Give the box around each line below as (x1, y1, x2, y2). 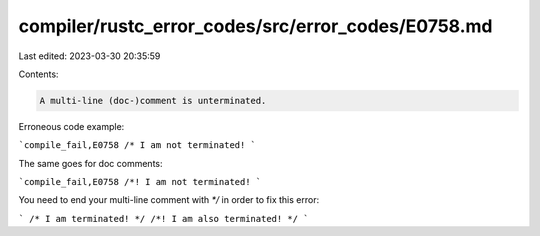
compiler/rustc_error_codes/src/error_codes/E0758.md (18, 15, 493, 37)
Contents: (18, 68, 59, 80)
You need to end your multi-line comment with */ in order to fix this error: (18, 194, 320, 206)
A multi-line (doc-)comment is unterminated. (39, 95, 267, 106)
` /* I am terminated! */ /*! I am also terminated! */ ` (18, 213, 309, 224)
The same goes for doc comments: (18, 157, 163, 169)
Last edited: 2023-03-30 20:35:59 (18, 50, 161, 62)
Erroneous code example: (18, 120, 125, 132)
